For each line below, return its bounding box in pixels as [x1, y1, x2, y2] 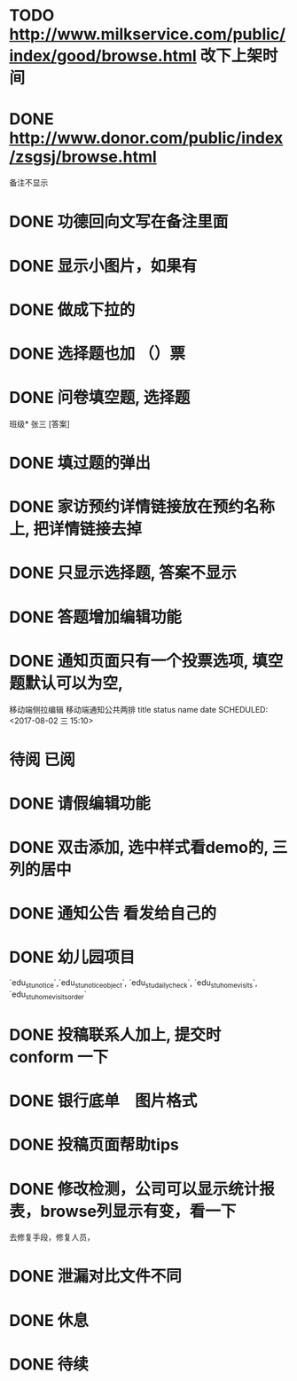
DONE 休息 [9, 1310, 89, 1330]
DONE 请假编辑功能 [9, 793, 151, 813]
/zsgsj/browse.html [9, 147, 157, 167]
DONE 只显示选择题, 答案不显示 [9, 563, 237, 583]
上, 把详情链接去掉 [9, 519, 143, 540]
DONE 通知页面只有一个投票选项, [9, 651, 249, 671]
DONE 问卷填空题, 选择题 [9, 388, 191, 408]
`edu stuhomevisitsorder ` [9, 989, 87, 1001]
